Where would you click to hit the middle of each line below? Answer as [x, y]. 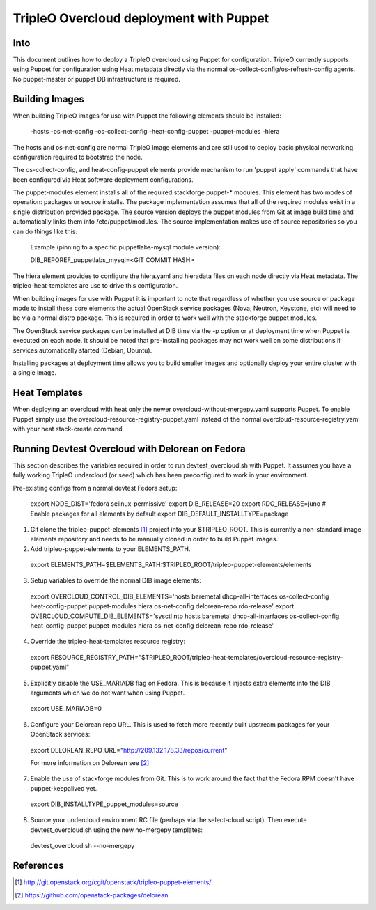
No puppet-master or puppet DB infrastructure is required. [97, 79]
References [38, 866]
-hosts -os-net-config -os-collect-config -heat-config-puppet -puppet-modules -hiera [155, 132]
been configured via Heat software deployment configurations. [103, 179]
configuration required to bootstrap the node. [78, 157]
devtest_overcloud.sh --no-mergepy [83, 846]
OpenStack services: [60, 734]
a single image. [35, 373]
